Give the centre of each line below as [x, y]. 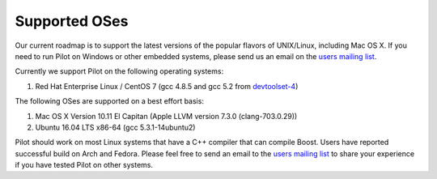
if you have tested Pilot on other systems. [84, 165]
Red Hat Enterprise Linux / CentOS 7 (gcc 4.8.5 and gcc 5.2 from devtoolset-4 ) [167, 86]
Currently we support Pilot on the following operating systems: [119, 71]
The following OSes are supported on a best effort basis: [109, 101]
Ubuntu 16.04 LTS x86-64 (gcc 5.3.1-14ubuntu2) [115, 127]
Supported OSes [72, 21]
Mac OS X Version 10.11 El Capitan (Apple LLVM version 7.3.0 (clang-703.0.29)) [166, 116]
